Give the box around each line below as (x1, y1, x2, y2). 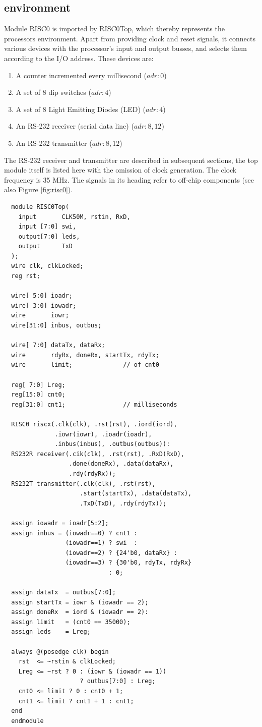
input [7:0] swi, (18, 223, 77, 231)
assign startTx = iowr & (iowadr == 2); (11, 598, 149, 606)
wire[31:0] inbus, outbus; (11, 322, 102, 329)
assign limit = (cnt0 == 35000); (11, 618, 130, 626)
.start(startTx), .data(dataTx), (80, 490, 192, 497)
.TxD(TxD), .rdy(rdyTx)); (80, 499, 167, 507)
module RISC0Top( (11, 203, 69, 210)
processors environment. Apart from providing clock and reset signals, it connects (4, 33, 255, 43)
